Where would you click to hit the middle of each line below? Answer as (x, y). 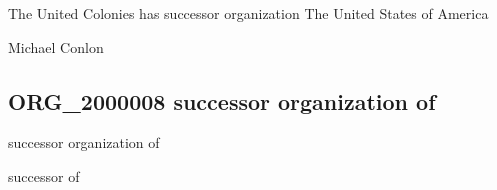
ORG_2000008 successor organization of (222, 100)
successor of (44, 175)
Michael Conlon (56, 46)
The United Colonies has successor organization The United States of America (248, 13)
